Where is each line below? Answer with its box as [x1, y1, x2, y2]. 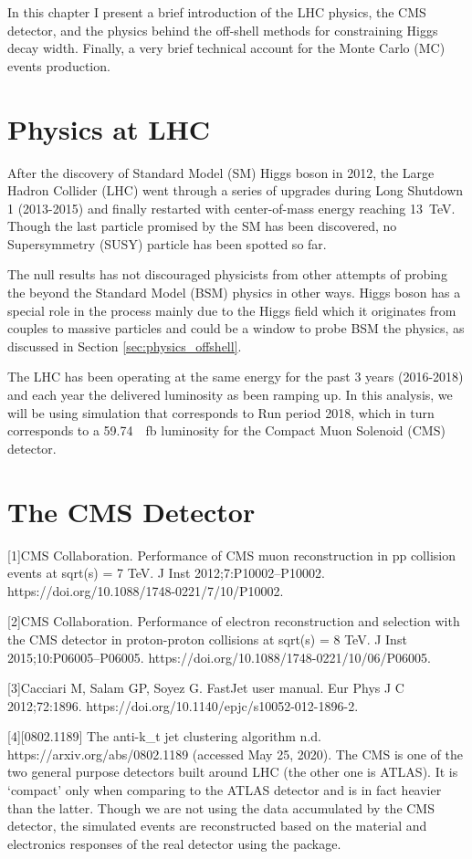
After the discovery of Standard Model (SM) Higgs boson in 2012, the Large [7, 162, 435, 182]
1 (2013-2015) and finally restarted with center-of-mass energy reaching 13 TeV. [7, 198, 456, 217]
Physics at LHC [7, 110, 211, 147]
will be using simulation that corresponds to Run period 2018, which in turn [7, 403, 435, 422]
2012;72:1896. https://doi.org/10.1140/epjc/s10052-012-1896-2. [7, 696, 359, 715]
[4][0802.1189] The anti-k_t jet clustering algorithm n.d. [7, 727, 321, 746]
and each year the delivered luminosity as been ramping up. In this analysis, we [7, 385, 453, 404]
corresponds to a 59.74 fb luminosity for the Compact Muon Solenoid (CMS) [7, 421, 446, 440]
